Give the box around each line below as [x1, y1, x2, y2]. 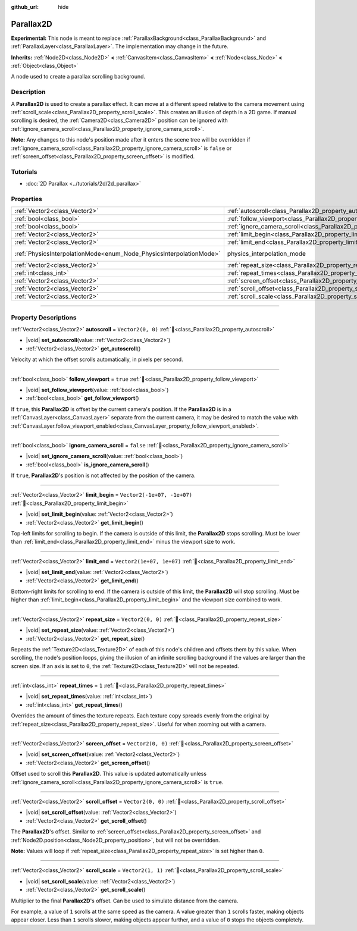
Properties [11, 195, 43, 203]
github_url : [11, 4, 39, 10]
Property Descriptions [11, 313, 77, 321]
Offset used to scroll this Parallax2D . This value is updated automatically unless [11, 770, 207, 778]
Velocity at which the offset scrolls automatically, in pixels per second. [11, 356, 184, 363]
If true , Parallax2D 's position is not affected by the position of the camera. [11, 472, 196, 479]
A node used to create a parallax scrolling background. [11, 73, 146, 80]
